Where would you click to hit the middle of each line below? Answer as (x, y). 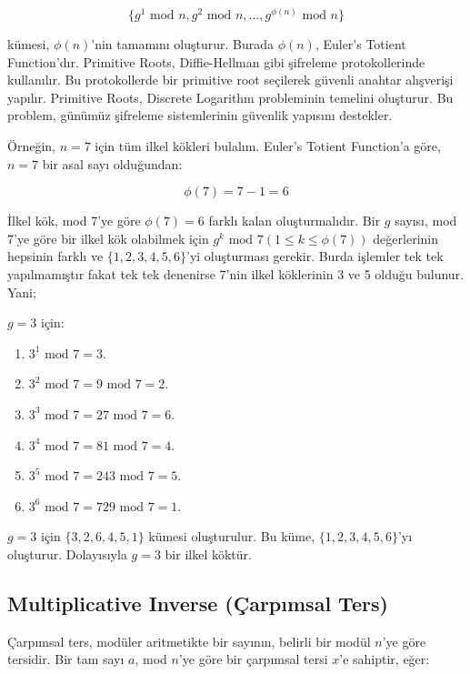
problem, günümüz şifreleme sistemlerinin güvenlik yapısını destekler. (200, 115)
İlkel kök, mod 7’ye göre (74, 221)
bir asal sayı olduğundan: (112, 163)
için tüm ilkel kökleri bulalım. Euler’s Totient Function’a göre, (268, 145)
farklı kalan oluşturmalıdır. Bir (295, 221)
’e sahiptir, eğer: (385, 659)
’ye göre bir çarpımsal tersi (253, 659)
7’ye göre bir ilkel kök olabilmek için (108, 238)
